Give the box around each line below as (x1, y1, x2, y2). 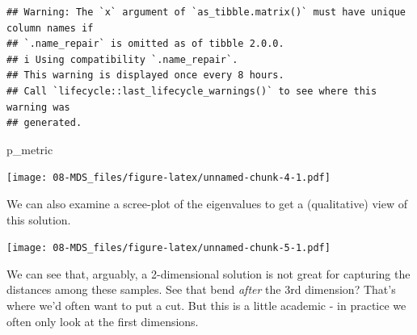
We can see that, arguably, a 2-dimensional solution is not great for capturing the (6, 265, 411, 282)
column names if (6, 22, 94, 34)
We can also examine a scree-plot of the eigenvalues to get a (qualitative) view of (6, 195, 408, 211)
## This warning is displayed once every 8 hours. (6, 69, 284, 82)
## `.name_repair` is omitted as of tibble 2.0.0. (6, 38, 284, 50)
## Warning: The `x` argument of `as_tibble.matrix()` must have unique (6, 6, 406, 18)
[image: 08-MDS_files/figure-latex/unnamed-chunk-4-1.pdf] (6, 172, 331, 184)
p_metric (6, 140, 53, 157)
